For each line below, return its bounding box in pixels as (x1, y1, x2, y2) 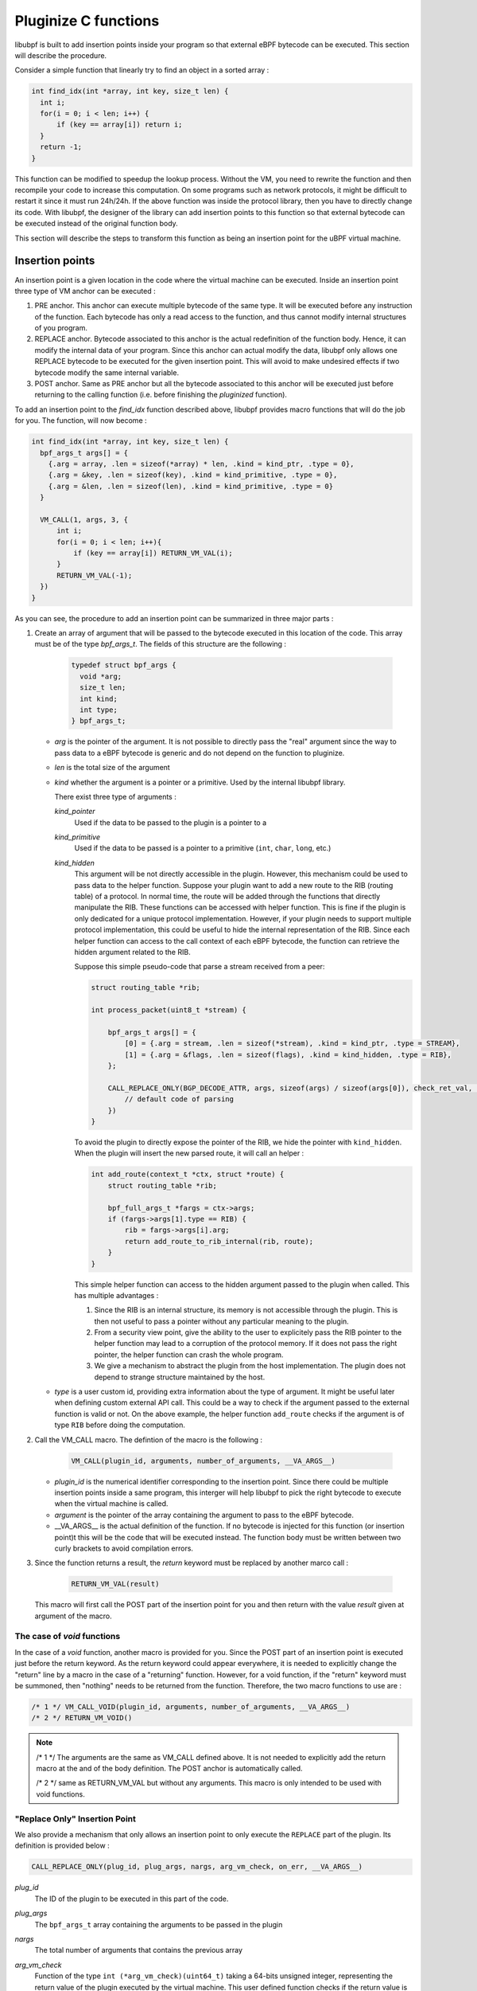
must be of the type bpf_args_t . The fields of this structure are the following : (34, 640, 286, 649)
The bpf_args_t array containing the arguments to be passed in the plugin (34, 1919, 283, 1929)
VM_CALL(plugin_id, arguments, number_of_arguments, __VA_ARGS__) (71, 1456, 335, 1465)
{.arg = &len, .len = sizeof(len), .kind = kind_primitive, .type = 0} (48, 482, 334, 491)
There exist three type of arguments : (54, 792, 176, 801)
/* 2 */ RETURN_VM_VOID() (31, 1713, 133, 1723)
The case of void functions (14, 1631, 121, 1642)
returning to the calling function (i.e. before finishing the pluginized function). (34, 390, 288, 400)
